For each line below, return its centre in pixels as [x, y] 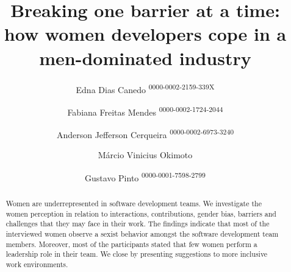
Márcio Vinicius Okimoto [145, 155]
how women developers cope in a [145, 34]
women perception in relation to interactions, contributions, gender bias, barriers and [141, 213]
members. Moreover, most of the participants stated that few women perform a [131, 244]
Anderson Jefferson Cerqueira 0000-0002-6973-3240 [145, 134]
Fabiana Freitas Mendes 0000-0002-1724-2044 [145, 111]
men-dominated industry [145, 58]
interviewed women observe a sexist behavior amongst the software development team [142, 233]
